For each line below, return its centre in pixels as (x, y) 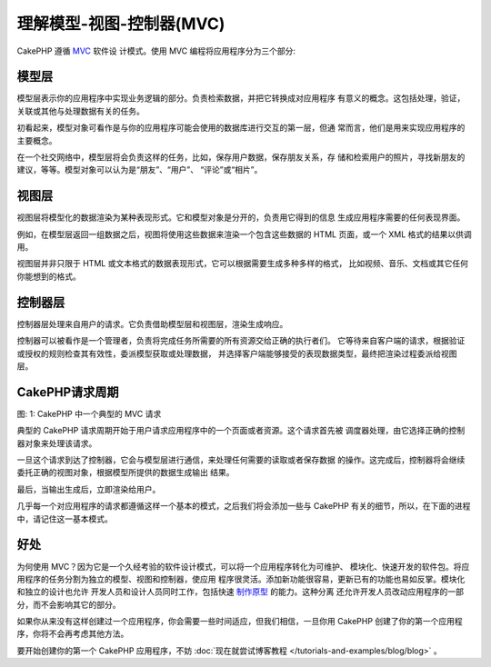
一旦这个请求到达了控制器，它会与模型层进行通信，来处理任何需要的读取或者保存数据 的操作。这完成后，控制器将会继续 (241, 460)
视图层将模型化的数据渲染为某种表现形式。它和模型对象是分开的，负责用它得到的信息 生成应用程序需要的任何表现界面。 (241, 217)
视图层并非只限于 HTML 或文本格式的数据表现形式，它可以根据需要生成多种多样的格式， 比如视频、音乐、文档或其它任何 (242, 264)
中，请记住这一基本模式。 (65, 519)
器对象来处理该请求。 (57, 443)
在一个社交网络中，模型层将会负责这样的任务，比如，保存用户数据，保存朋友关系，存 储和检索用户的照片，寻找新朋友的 (241, 157)
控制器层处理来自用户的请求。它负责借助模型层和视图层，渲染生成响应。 (152, 324)
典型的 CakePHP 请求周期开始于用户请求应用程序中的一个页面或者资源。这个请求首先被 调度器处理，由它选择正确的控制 (241, 431)
